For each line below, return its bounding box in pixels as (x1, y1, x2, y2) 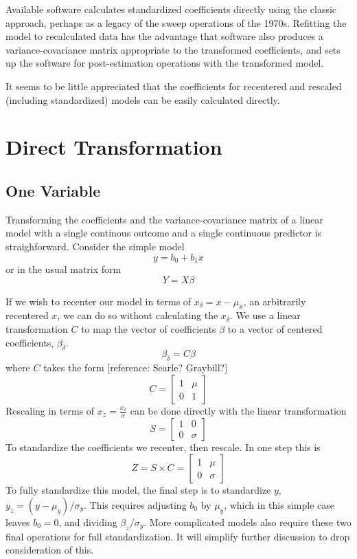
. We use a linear (229, 308, 301, 322)
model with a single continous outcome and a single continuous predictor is (5, 226, 322, 240)
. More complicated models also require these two (143, 514, 352, 529)
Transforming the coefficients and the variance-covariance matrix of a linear (5, 212, 323, 226)
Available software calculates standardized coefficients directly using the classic (5, 2, 337, 16)
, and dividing (58, 514, 117, 529)
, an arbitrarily (243, 294, 306, 308)
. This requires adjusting (83, 497, 187, 512)
